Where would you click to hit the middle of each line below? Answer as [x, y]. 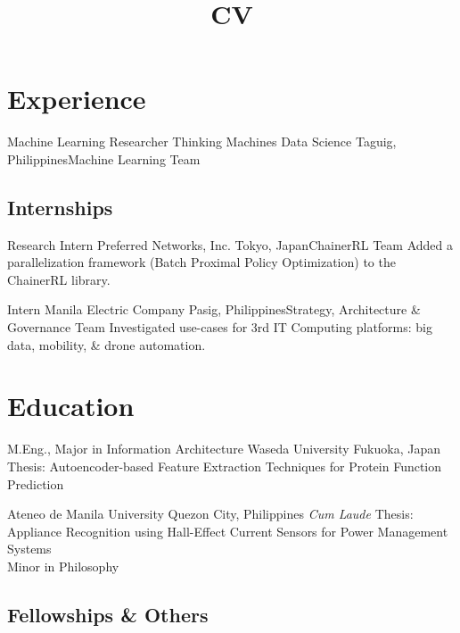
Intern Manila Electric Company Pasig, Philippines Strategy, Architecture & [214, 309]
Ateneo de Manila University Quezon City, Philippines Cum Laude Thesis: [210, 514]
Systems [29, 549]
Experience [77, 99]
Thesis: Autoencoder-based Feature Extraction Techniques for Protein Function [225, 466]
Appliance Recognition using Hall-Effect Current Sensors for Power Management [228, 531]
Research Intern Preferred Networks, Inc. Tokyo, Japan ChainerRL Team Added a [230, 244]
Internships [60, 207]
